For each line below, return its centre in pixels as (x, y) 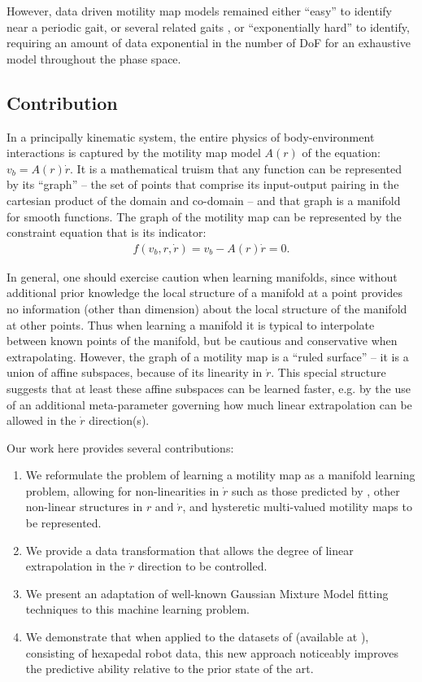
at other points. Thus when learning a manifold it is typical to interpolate (191, 324)
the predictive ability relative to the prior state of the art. (170, 669)
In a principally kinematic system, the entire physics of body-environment (191, 136)
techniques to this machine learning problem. (137, 609)
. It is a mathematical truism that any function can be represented (236, 168)
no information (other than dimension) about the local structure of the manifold (207, 308)
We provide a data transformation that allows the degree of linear (189, 550)
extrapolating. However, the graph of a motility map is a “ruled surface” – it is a (208, 356)
